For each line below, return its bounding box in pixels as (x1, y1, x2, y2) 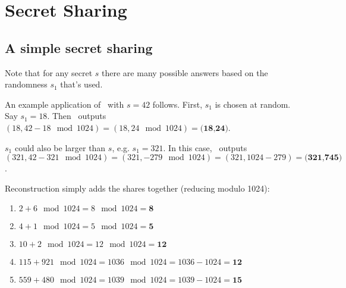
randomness (5, 78, 48, 90)
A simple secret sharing (5, 38, 153, 57)
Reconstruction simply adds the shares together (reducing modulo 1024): (5, 181, 270, 194)
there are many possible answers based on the (102, 66, 268, 79)
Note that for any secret (5, 66, 93, 79)
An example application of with (5, 98, 124, 110)
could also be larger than (14, 141, 106, 154)
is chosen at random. (215, 98, 291, 110)
